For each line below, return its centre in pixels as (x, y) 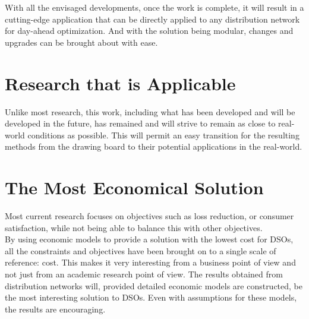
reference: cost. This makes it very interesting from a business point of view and (150, 262)
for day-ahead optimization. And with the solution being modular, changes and (149, 31)
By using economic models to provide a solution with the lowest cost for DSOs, (149, 239)
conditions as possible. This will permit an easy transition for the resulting (163, 135)
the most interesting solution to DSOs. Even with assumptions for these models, (151, 297)
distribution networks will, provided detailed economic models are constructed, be (154, 285)
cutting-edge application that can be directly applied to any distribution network (152, 19)
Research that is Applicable (120, 83)
